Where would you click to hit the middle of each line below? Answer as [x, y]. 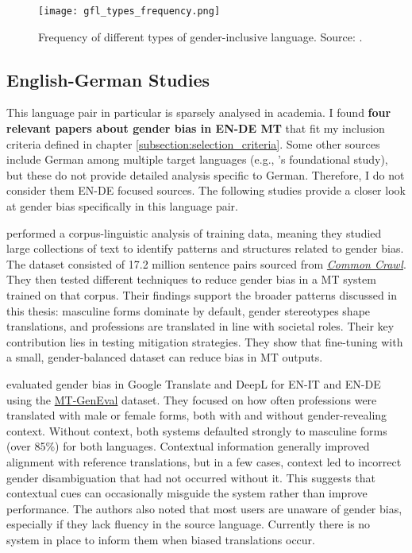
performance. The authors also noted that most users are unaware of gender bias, [204, 508]
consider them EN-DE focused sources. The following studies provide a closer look [206, 190]
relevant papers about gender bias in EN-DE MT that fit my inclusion [196, 128]
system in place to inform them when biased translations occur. [161, 539]
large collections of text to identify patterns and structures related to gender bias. [205, 248]
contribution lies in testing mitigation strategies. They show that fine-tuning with [205, 341]
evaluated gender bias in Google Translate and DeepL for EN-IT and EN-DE [194, 383]
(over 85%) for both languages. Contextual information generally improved [188, 446]
